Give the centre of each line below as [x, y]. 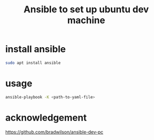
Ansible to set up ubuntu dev [86, 9]
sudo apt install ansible [33, 63]
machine [86, 20]
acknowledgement [46, 118]
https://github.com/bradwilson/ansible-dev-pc [54, 132]
